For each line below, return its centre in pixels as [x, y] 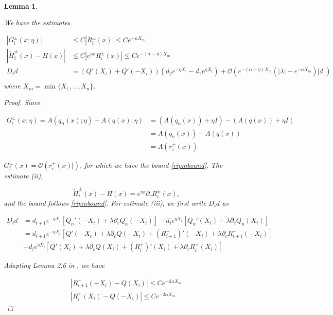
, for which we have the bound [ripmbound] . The [151, 165]
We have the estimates [37, 22]
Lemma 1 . [21, 6]
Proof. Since [22, 102]
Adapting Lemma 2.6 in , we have [54, 265]
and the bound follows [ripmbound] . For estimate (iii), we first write [105, 202]
